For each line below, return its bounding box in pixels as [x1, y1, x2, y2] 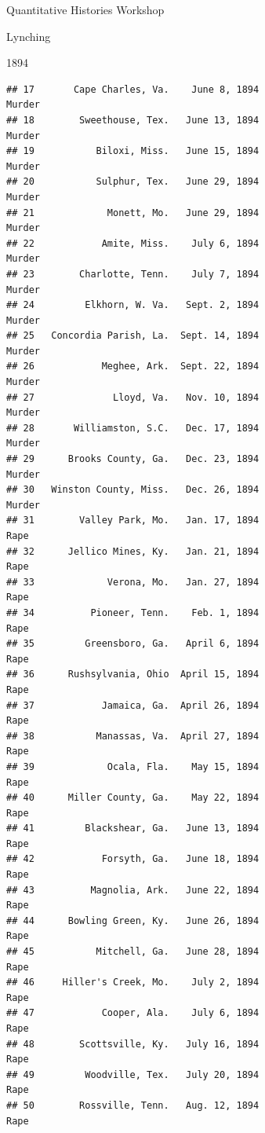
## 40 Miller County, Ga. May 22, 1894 [6, 792, 260, 804]
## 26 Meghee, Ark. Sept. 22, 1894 [6, 361, 260, 372]
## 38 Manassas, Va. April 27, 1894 [6, 730, 260, 742]
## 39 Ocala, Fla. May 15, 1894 [6, 761, 260, 772]
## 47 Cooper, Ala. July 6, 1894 [6, 1007, 260, 1019]
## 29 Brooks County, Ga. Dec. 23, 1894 [6, 453, 260, 465]
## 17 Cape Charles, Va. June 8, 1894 [6, 83, 260, 95]
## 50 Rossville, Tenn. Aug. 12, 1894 [6, 1099, 260, 1111]
